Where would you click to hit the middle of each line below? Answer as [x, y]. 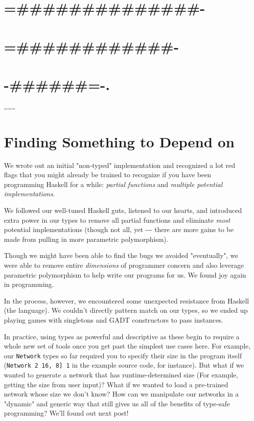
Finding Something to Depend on [119, 141]
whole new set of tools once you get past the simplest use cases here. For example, [127, 346]
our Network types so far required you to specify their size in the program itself [123, 355]
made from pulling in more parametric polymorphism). [86, 239]
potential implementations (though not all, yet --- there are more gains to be [119, 229]
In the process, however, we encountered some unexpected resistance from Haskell [127, 300]
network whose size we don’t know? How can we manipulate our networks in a [121, 394]
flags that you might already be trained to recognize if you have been [108, 175]
